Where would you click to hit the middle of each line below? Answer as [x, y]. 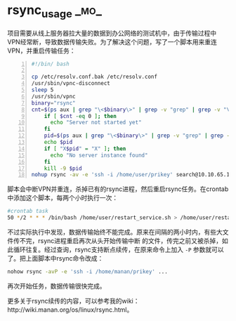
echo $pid [58, 143]
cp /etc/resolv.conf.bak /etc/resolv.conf [94, 77]
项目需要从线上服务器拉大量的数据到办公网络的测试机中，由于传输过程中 [112, 33]
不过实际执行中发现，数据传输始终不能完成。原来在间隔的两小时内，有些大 [115, 232]
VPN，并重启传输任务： [41, 51]
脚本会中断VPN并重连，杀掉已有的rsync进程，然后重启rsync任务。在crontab [118, 189]
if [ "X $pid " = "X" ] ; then [85, 149]
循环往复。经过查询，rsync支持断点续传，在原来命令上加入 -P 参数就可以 [118, 250]
